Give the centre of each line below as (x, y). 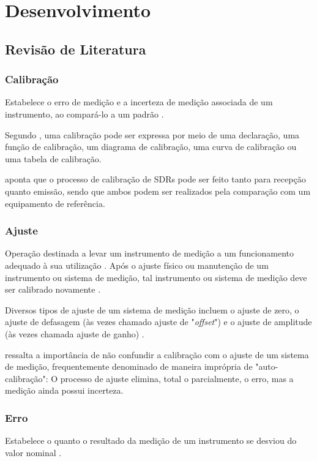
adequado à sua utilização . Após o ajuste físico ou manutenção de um (137, 265)
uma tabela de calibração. (53, 158)
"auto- (267, 366)
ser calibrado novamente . (53, 289)
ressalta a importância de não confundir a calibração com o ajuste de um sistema (157, 354)
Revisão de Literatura (76, 49)
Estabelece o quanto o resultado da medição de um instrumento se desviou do (151, 440)
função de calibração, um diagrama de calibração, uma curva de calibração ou (151, 147)
